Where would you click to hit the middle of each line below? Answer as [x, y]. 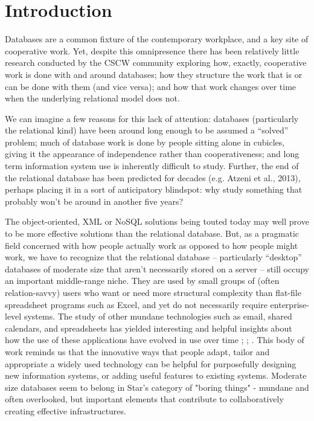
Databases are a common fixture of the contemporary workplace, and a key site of [157, 39]
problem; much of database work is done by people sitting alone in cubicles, [145, 142]
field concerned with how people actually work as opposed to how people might [152, 245]
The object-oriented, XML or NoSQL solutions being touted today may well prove [157, 221]
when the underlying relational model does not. [92, 98]
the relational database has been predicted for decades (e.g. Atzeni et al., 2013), [153, 177]
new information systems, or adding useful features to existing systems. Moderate [156, 375]
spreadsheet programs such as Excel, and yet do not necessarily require [136, 304]
